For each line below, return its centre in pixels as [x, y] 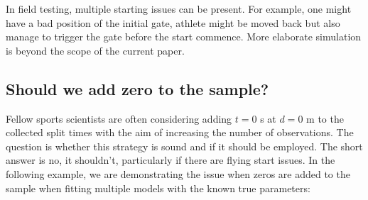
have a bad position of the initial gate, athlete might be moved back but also [173, 22]
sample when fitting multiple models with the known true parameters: [158, 188]
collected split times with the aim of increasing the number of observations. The [180, 132]
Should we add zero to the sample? [137, 88]
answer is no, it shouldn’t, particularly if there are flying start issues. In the [171, 160]
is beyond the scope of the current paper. [95, 50]
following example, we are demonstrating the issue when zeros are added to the [178, 173]
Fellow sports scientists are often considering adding [119, 118]
